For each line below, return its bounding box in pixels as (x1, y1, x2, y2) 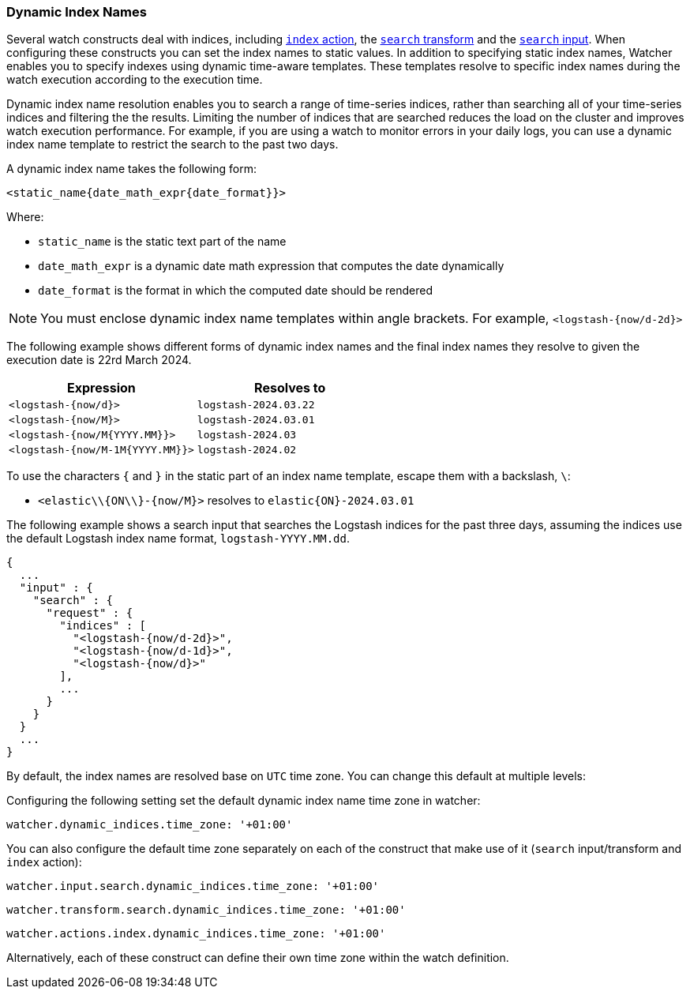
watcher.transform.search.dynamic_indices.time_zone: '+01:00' (6, 903, 406, 917)
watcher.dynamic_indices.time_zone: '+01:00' (6, 818, 293, 832)
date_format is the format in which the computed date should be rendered (38, 283, 433, 298)
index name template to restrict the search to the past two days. (6, 137, 339, 152)
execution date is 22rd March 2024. (6, 353, 192, 367)
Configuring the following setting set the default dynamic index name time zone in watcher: (6, 794, 481, 808)
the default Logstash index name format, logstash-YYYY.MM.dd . (6, 531, 351, 546)
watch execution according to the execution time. (6, 73, 263, 87)
